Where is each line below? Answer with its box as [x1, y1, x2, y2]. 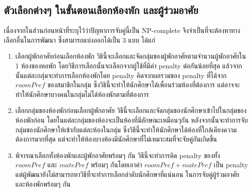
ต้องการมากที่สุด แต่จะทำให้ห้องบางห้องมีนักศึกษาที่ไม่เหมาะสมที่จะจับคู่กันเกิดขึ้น [15, 134, 218, 144]
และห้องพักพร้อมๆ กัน [15, 178, 71, 189]
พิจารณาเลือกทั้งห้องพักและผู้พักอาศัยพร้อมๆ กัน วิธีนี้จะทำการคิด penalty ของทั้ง [15, 150, 220, 160]
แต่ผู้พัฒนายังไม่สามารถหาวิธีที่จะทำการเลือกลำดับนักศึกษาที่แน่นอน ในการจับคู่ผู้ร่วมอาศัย [15, 169, 239, 179]
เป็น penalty [214, 160, 248, 170]
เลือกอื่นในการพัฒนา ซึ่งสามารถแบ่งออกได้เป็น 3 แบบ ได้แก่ [4, 34, 155, 45]
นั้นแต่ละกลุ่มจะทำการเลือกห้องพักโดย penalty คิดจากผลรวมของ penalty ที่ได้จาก [15, 70, 227, 80]
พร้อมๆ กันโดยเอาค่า [90, 160, 142, 170]
